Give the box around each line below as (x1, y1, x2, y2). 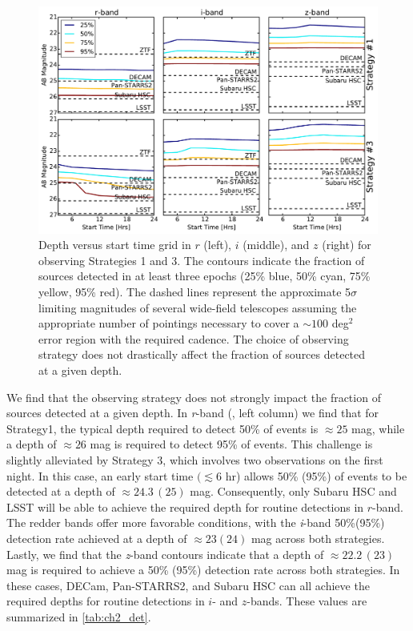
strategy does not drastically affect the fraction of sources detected (38, 346, 366, 363)
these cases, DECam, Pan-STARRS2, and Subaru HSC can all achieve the (6, 577, 370, 593)
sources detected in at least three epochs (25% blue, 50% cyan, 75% (38, 267, 371, 284)
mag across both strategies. (251, 529, 385, 546)
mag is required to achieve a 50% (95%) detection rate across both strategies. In (6, 561, 400, 578)
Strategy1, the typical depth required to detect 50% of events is (6, 420, 319, 436)
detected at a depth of (6, 483, 115, 500)
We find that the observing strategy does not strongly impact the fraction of (6, 388, 381, 405)
